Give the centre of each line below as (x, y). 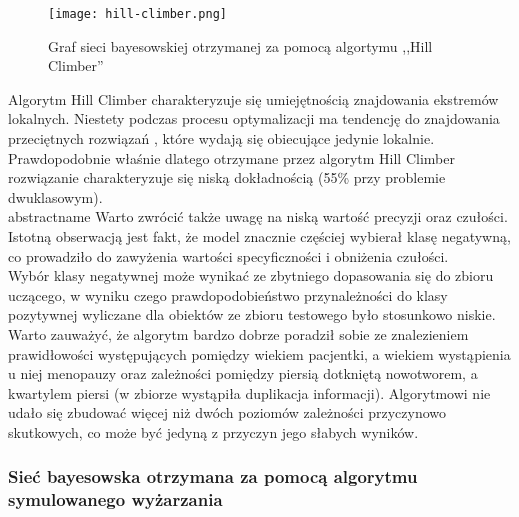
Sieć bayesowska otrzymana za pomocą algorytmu (213, 476)
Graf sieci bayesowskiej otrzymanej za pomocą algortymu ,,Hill (240, 45)
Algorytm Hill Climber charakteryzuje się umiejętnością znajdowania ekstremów (253, 98)
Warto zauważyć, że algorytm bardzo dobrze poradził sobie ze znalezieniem (238, 333)
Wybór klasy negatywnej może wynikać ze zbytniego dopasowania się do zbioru (251, 275)
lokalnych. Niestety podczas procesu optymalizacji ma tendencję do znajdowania (254, 118)
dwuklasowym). (55, 196)
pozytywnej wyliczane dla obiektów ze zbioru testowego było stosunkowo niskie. (252, 314)
